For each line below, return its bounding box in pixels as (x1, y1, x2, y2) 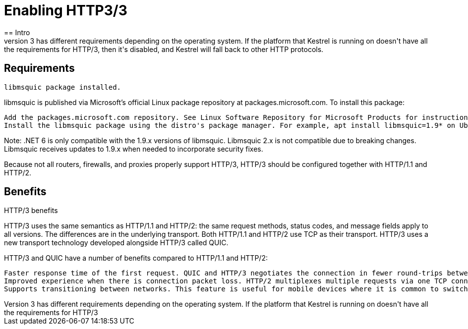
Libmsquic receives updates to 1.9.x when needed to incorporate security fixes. (4, 144, 263, 153)
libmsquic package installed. (4, 83, 121, 91)
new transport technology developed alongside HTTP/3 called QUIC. (4, 238, 229, 247)
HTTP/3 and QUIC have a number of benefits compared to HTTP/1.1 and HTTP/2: (4, 254, 268, 263)
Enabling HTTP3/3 (4, 2, 127, 19)
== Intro (4, 28, 30, 37)
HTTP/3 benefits (4, 206, 58, 215)
